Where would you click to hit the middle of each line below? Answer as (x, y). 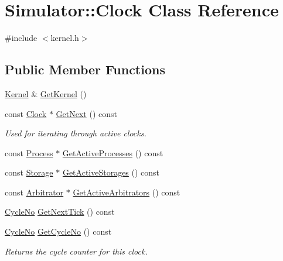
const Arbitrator (34, 192)
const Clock (26, 113)
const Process (29, 152)
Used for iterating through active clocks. (76, 133)
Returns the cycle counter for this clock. (76, 251)
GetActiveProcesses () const (113, 152)
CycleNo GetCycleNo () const (58, 231)
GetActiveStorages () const (111, 172)
